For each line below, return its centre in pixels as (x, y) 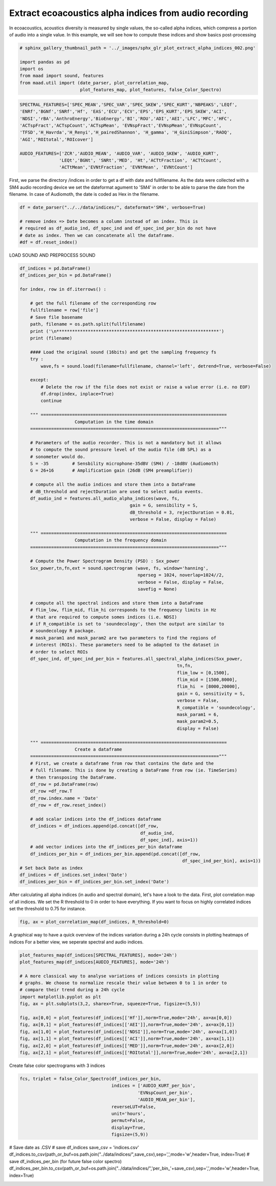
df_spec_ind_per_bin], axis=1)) (222, 861)
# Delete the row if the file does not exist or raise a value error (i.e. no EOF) (145, 387)
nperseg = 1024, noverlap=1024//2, (181, 575)
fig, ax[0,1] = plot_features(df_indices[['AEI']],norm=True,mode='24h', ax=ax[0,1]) (127, 1025)
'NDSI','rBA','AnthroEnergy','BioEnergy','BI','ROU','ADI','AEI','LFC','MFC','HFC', (126, 119)
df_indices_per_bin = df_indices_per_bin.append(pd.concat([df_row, (115, 854)
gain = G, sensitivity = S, (211, 693)
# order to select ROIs (59, 652)
